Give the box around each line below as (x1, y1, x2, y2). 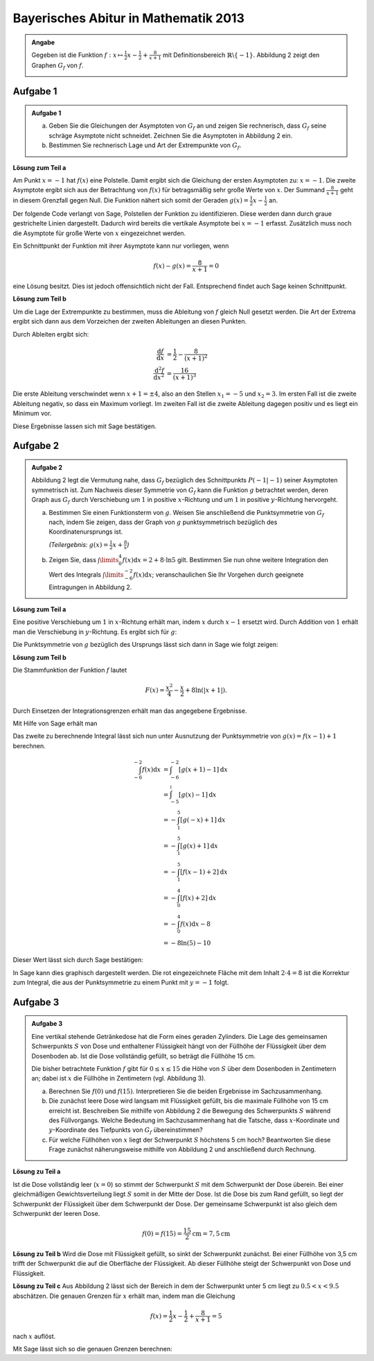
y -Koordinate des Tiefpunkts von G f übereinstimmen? (48, 1126, 204, 1136)
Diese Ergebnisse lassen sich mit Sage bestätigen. (12, 422, 157, 430)
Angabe (31, 38, 55, 47)
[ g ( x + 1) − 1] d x (179, 766, 229, 773)
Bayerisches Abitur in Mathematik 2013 (12, 10, 245, 26)
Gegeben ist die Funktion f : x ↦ (31, 51, 124, 59)
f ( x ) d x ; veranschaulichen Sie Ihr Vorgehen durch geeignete (133, 570, 304, 579)
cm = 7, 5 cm (192, 1229, 231, 1237)
